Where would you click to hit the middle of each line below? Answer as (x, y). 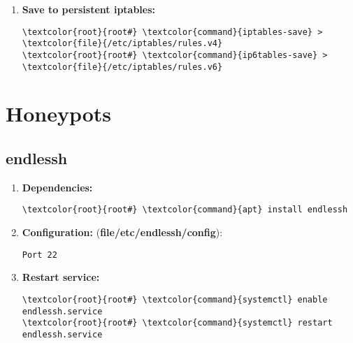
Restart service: (61, 277)
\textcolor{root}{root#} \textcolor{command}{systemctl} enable (175, 299)
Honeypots (59, 114)
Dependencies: (57, 187)
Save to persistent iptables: (89, 9)
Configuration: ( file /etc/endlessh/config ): (122, 232)
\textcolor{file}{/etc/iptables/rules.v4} (122, 44)
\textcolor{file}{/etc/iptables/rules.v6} (122, 67)
